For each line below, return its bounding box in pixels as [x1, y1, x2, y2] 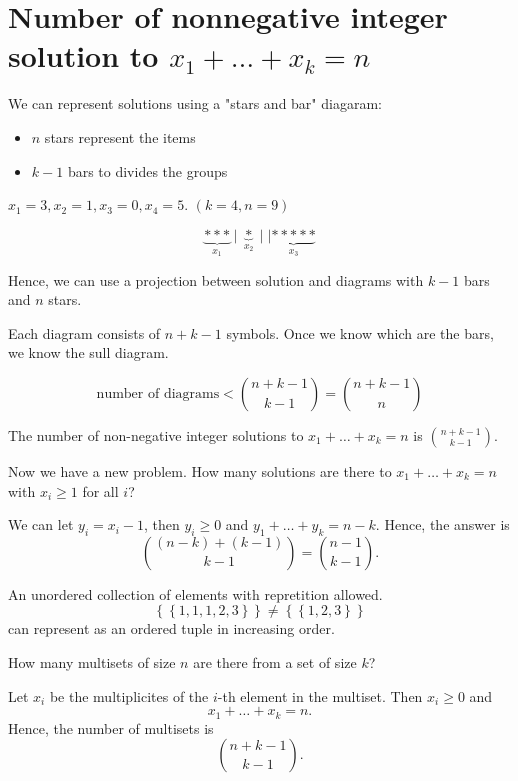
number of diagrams [96, 386, 220, 401]
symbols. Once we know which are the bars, [226, 322, 494, 343]
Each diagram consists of [8, 322, 161, 343]
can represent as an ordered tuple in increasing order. [8, 618, 335, 639]
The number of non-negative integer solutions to [8, 424, 304, 445]
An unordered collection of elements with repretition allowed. [8, 583, 383, 604]
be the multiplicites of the [49, 685, 209, 706]
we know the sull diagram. [8, 342, 169, 363]
